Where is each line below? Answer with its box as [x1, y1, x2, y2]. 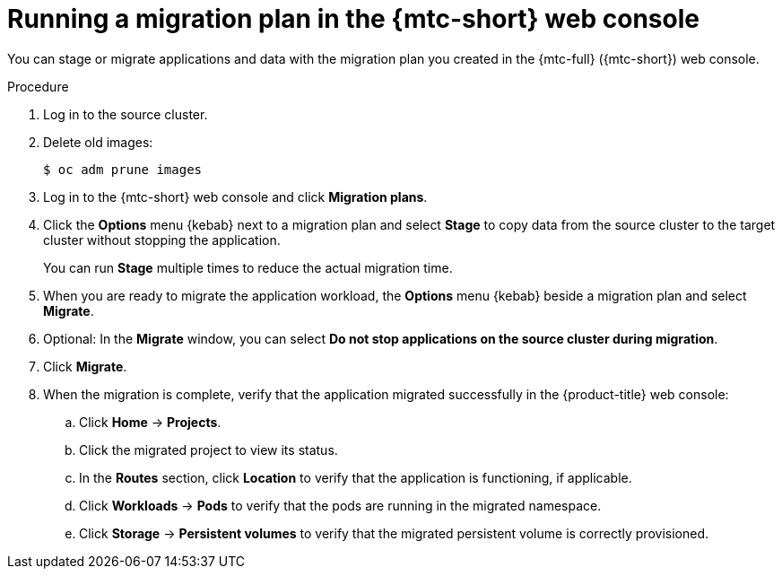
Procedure [7, 78, 69, 94]
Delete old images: [43, 134, 153, 150]
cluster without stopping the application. [43, 231, 281, 248]
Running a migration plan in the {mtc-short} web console [7, 4, 699, 34]
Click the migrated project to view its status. [79, 441, 338, 458]
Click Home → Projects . [79, 414, 222, 430]
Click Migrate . [43, 358, 127, 374]
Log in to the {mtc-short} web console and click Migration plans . [43, 188, 428, 205]
